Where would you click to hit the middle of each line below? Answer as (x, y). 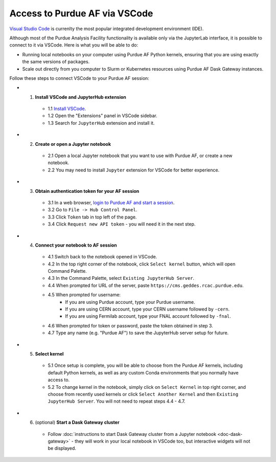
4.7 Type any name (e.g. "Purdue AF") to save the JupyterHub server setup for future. (138, 333)
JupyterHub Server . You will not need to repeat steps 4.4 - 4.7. (117, 401)
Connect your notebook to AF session (76, 245)
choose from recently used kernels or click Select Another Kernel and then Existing (143, 394)
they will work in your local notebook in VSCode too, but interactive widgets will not (162, 441)
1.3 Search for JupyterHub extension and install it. (101, 123)
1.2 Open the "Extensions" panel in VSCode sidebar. (103, 116)
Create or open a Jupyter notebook (73, 144)
